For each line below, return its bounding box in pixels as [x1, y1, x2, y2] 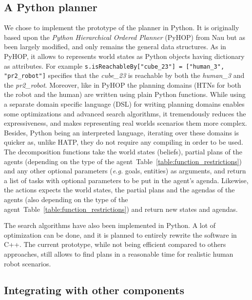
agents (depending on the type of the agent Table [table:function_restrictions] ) [4, 156, 242, 166]
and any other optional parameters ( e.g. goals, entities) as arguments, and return [4, 166, 246, 176]
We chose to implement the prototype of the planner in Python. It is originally [4, 22, 239, 33]
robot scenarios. [4, 258, 51, 268]
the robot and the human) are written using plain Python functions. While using [4, 89, 246, 99]
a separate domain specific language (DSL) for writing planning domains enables [4, 99, 245, 109]
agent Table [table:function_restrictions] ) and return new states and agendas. [4, 204, 238, 214]
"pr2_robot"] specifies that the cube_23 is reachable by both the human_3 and [4, 70, 245, 80]
